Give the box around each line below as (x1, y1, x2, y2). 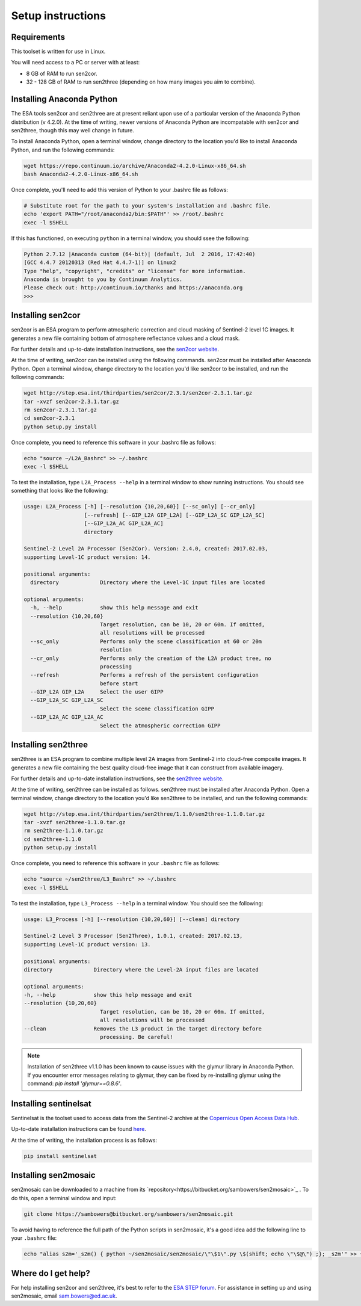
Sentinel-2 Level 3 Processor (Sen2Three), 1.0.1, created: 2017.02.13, (23, 932, 243, 940)
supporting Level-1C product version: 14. (23, 553, 151, 561)
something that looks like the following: (11, 487, 108, 494)
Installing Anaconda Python (11, 94, 118, 105)
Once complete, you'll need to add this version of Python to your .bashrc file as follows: (11, 186, 229, 194)
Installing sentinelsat (11, 1098, 91, 1109)
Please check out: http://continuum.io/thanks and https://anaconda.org (23, 285, 243, 291)
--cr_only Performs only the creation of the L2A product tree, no (30, 655, 272, 662)
